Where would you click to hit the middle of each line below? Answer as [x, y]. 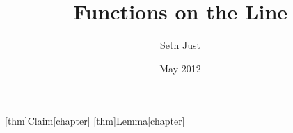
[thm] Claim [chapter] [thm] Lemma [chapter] [95, 121]
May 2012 [180, 68]
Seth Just [180, 45]
